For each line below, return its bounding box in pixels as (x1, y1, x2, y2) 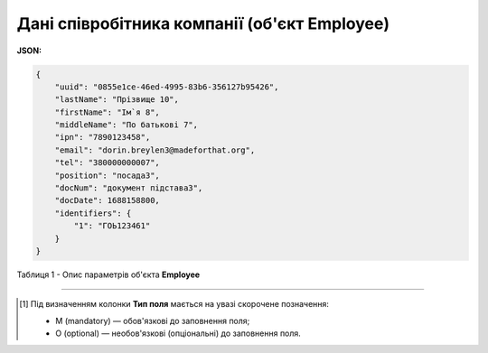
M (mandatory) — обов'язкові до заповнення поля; (55, 315, 250, 326)
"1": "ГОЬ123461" (73, 221, 151, 231)
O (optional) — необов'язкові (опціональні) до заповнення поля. (55, 328, 302, 339)
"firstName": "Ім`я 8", (54, 107, 160, 117)
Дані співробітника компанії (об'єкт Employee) (16, 14, 390, 33)
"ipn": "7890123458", (54, 132, 151, 143)
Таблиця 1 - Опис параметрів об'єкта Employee (16, 269, 201, 280)
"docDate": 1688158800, (54, 195, 160, 206)
